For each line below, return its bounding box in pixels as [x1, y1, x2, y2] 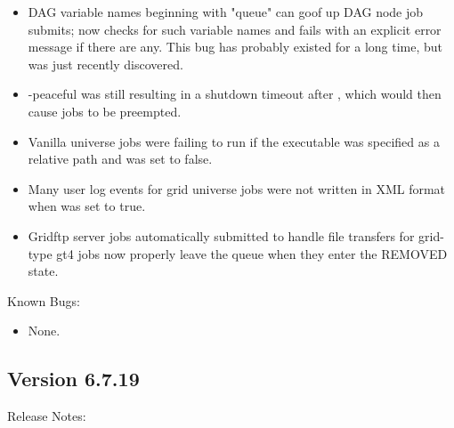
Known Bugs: [7, 291, 80, 310]
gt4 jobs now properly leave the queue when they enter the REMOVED [56, 244, 448, 262]
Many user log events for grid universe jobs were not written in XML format [28, 179, 446, 198]
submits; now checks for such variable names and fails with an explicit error [28, 20, 442, 38]
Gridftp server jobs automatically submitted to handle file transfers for [28, 226, 415, 245]
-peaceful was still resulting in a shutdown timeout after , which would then [28, 85, 442, 103]
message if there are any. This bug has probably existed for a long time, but [28, 37, 443, 56]
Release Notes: [7, 407, 86, 425]
